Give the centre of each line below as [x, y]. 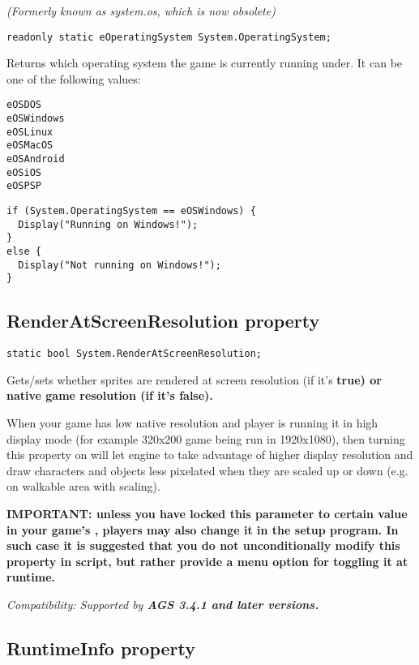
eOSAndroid [36, 159]
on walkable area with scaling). [83, 486]
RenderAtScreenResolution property [163, 321]
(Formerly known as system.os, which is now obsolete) [141, 11]
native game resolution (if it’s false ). [110, 395]
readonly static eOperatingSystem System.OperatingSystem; [169, 37]
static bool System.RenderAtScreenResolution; [134, 354]
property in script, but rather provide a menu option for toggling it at [207, 561]
